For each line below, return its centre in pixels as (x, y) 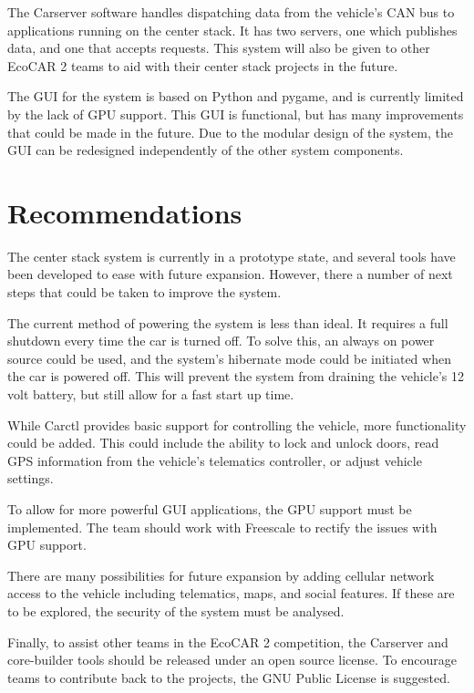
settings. (31, 478)
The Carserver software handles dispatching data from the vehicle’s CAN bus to (231, 12)
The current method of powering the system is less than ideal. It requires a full (228, 322)
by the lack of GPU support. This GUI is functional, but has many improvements (236, 114)
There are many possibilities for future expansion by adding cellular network (221, 575)
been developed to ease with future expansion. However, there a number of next (230, 274)
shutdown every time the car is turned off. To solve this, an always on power (221, 341)
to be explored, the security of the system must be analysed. (176, 610)
